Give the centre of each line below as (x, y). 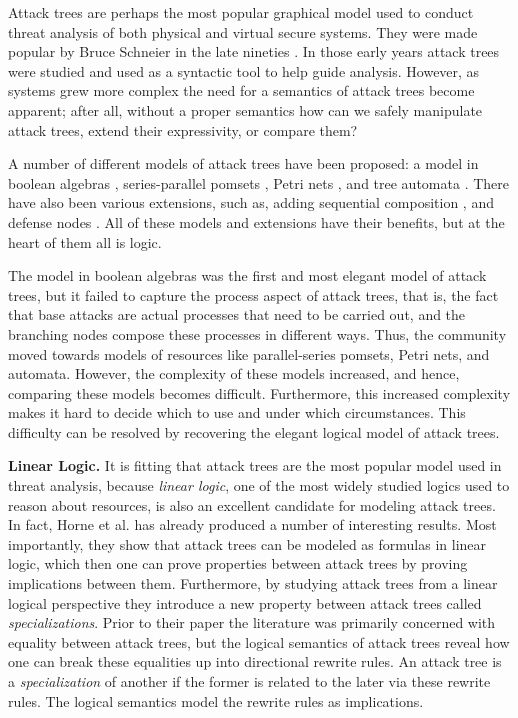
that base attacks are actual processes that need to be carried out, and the (237, 314)
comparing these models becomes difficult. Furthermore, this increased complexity (259, 392)
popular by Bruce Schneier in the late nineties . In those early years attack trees (254, 51)
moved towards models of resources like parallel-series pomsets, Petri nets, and (249, 353)
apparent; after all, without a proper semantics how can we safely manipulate (245, 109)
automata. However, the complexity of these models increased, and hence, (234, 373)
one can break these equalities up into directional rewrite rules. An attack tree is (255, 661)
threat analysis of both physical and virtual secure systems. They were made (243, 31)
